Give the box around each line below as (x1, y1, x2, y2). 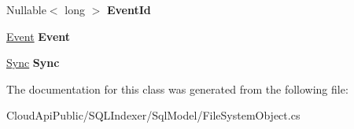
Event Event (6, 28, 71, 44)
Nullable (6, 2, 46, 17)
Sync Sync (6, 54, 60, 71)
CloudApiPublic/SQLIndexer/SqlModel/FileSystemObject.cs (6, 107, 301, 123)
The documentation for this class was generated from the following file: (6, 80, 348, 97)
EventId (106, 2, 151, 17)
